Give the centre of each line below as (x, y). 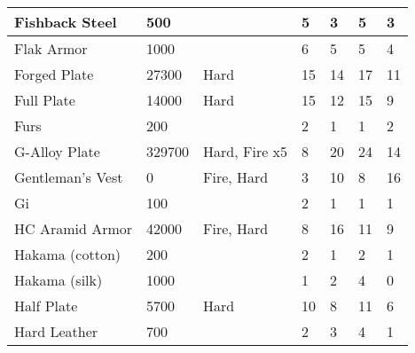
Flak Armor (51, 48)
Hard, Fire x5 (246, 151)
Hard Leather (56, 331)
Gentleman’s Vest (69, 177)
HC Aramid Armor (74, 228)
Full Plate (45, 100)
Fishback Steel (66, 22)
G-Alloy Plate (57, 151)
